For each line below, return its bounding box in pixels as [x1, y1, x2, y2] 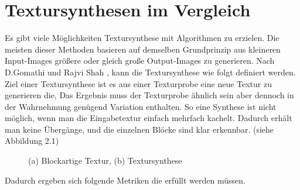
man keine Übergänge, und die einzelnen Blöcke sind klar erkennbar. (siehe [5, 123, 274, 135]
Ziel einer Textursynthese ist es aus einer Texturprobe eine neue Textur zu [5, 77, 272, 89]
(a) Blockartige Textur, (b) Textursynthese [28, 154, 182, 167]
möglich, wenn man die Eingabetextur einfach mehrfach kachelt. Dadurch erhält [5, 112, 292, 124]
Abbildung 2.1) [5, 134, 59, 147]
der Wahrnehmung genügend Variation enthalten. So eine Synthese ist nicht [5, 100, 277, 112]
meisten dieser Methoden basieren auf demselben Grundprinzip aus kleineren [5, 43, 281, 55]
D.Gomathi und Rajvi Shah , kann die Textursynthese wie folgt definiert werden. [5, 65, 296, 78]
